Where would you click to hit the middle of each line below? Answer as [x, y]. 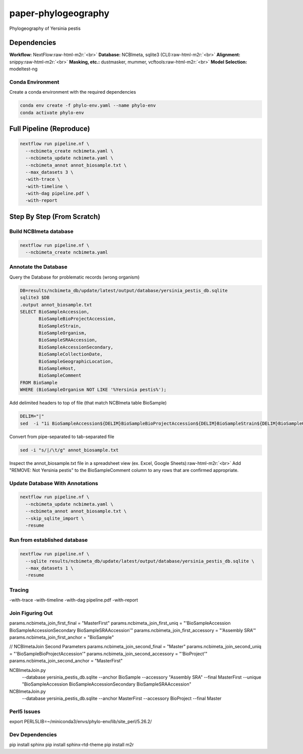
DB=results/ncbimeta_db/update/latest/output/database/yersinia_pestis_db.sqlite [124, 290]
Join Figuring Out [31, 613]
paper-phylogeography [59, 13]
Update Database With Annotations [54, 483]
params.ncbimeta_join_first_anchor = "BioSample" [62, 637]
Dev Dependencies [33, 735]
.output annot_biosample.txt [56, 305]
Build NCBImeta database [41, 231]
